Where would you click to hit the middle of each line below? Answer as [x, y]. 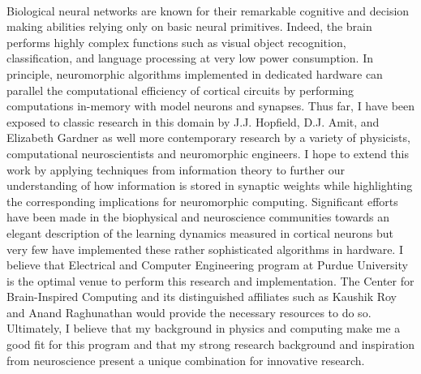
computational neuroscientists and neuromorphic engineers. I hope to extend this [208, 153]
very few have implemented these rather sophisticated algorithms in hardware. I [205, 249]
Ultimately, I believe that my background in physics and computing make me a [204, 328]
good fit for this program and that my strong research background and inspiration [211, 344]
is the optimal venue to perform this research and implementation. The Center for [210, 280]
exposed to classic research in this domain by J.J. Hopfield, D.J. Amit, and [193, 121]
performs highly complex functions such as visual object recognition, [176, 42]
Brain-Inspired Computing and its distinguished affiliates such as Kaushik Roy [202, 297]
